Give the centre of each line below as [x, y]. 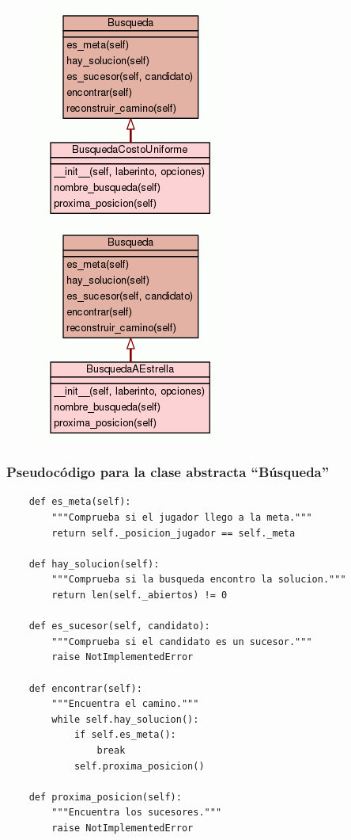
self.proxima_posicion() [139, 766]
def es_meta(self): [80, 502]
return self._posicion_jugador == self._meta [174, 533]
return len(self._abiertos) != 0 [140, 595]
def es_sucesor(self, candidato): [119, 626]
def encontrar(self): [85, 688]
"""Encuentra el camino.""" [125, 704]
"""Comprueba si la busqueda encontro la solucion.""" [199, 580]
